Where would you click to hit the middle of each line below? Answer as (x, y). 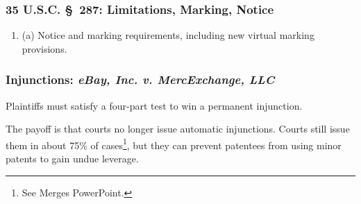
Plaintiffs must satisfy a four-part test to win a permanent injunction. (154, 105)
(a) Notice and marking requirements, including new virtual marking (168, 35)
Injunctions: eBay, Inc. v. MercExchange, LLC (140, 79)
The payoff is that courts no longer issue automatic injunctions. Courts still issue (178, 129)
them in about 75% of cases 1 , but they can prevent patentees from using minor (174, 144)
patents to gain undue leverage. (72, 159)
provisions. (44, 48)
